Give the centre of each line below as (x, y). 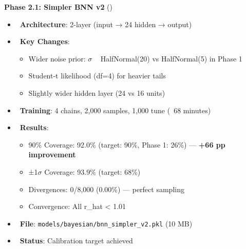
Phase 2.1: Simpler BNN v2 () (59, 7)
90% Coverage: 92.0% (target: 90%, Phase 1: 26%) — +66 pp (127, 144)
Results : (34, 127)
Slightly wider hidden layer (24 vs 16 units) (97, 92)
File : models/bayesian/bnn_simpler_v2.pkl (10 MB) (106, 223)
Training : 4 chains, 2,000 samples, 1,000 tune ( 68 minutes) (115, 110)
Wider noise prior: (57, 58)
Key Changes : (45, 41)
